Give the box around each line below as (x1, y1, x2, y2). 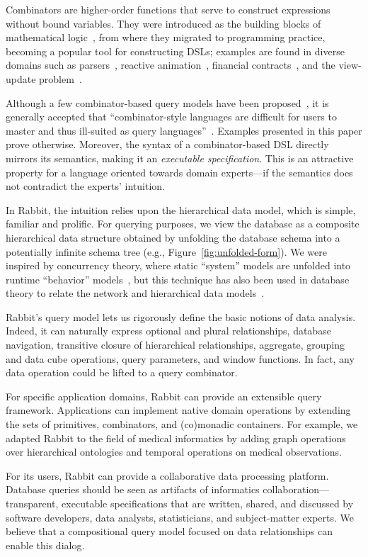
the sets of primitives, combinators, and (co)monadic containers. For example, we (6, 417, 358, 432)
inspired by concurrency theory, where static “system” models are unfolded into (6, 258, 351, 273)
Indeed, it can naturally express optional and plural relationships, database (6, 323, 331, 338)
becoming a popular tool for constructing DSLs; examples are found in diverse (6, 43, 345, 58)
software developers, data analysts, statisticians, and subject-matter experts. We (6, 510, 354, 524)
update (6, 71, 36, 86)
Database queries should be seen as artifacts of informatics (6, 482, 260, 497)
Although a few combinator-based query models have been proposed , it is (6, 95, 329, 110)
